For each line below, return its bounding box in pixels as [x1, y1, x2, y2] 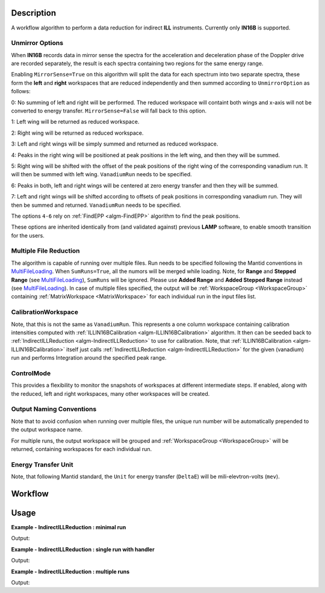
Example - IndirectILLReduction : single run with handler [11, 545, 155, 553]
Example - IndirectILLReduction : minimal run [11, 524, 126, 530]
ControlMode [11, 369, 51, 377]
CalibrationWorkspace [11, 308, 78, 316]
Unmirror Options [11, 39, 63, 48]
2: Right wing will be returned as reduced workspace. [11, 129, 144, 137]
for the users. [11, 232, 45, 239]
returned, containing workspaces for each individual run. [11, 445, 152, 452]
